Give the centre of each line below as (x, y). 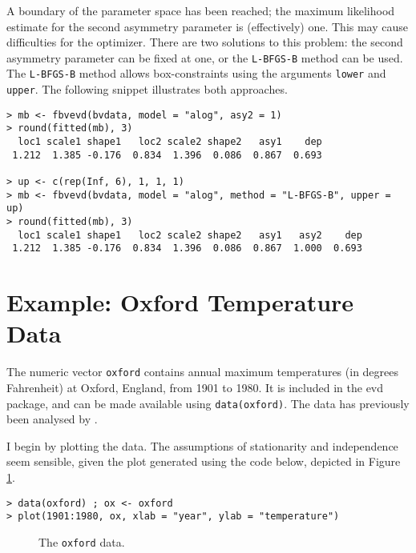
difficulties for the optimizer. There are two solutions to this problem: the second (205, 42)
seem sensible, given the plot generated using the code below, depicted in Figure (204, 461)
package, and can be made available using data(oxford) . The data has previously (208, 403)
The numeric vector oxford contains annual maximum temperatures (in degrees (203, 372)
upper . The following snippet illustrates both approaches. (147, 89)
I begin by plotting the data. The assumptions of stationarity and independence (202, 445)
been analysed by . (52, 419)
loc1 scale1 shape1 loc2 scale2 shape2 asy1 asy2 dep (190, 235)
